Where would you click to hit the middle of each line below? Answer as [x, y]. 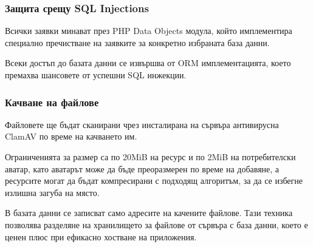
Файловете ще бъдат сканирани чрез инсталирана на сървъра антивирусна [142, 124]
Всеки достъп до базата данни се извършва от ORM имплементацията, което [148, 63]
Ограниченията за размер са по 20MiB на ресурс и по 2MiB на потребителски [150, 157]
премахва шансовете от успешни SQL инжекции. [96, 75]
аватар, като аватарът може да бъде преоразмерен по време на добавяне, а [142, 168]
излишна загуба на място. [52, 192]
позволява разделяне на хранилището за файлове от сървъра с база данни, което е [156, 224]
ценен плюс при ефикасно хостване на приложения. [101, 236]
